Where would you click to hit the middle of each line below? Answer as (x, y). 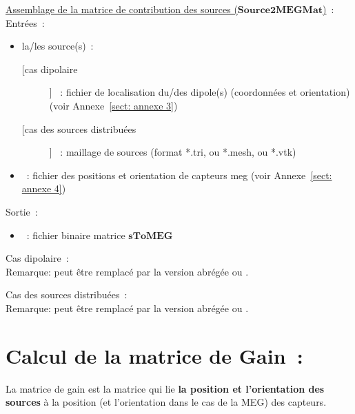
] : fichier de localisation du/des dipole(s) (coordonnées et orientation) (200, 92)
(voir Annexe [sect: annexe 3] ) (113, 105)
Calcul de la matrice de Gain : (154, 355)
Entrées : (25, 22)
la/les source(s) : (58, 46)
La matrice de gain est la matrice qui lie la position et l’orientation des (165, 388)
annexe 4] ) (44, 188)
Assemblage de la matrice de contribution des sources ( (122, 9)
